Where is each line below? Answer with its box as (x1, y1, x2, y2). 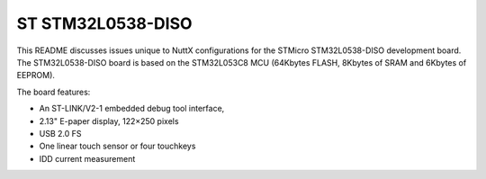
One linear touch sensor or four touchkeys (39, 140, 196, 152)
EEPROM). (16, 70, 56, 81)
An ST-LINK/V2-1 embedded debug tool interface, (39, 103, 225, 114)
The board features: (16, 86, 91, 97)
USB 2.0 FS (39, 128, 82, 139)
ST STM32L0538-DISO (16, 13, 193, 33)
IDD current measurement (39, 153, 136, 164)
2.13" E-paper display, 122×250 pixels (39, 115, 179, 126)
